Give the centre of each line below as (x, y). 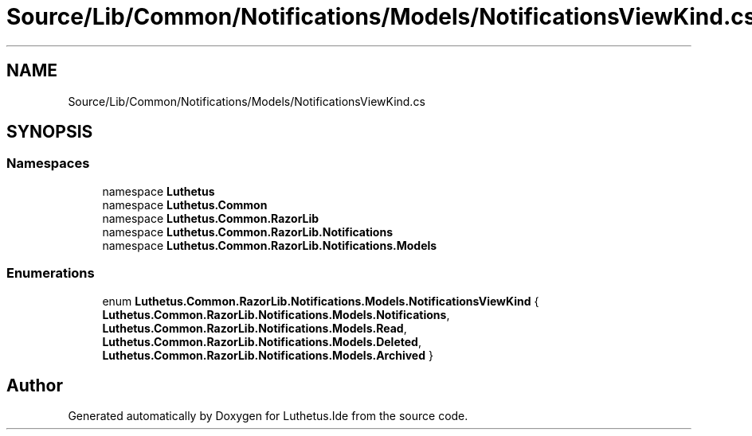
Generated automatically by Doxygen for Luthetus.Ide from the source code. (268, 416)
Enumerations (51, 273)
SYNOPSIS (50, 132)
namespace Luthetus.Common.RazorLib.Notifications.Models (270, 245)
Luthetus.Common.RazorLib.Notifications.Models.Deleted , (262, 341)
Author (35, 385)
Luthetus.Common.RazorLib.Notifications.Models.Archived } (268, 355)
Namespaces (48, 163)
